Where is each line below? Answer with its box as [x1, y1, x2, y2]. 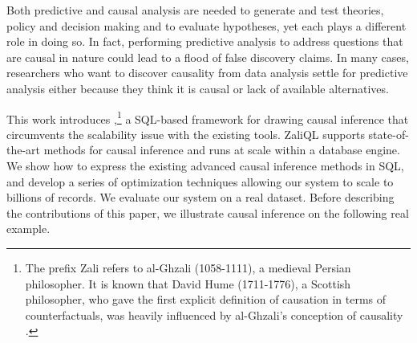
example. [6, 220, 51, 237]
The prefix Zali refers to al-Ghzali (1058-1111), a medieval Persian [25, 259, 351, 276]
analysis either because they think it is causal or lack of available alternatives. [6, 80, 389, 96]
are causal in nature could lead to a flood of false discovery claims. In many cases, [6, 48, 409, 65]
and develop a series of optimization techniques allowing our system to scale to [6, 173, 394, 190]
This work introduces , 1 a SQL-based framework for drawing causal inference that [6, 108, 409, 127]
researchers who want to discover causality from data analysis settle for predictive [6, 64, 408, 81]
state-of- [368, 125, 409, 142]
